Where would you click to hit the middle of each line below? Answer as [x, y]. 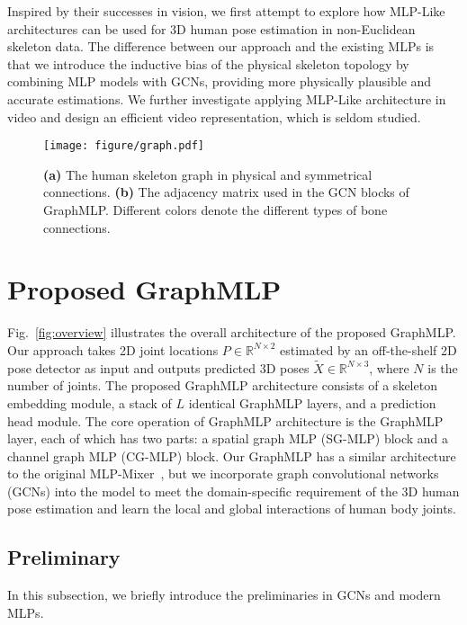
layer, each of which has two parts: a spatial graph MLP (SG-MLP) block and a [228, 438]
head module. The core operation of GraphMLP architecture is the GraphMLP [225, 420]
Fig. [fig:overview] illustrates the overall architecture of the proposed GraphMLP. [232, 332]
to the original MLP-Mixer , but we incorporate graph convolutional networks [223, 473]
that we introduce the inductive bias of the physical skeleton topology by [208, 63]
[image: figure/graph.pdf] [124, 146]
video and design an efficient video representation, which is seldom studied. [214, 116]
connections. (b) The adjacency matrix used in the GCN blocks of [226, 192]
